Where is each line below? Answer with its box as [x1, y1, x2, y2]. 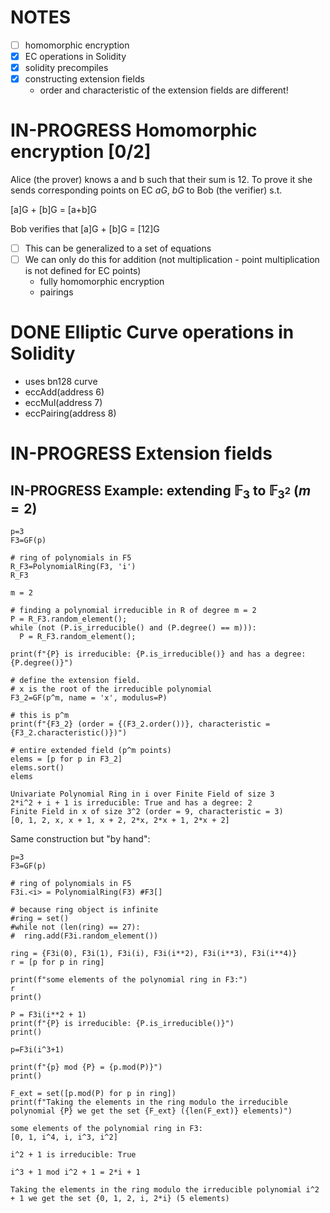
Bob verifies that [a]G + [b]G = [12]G [10, 223, 160, 235]
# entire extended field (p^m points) [10, 746, 172, 756]
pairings [39, 286, 74, 298]
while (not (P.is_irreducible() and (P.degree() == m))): [10, 623, 257, 633]
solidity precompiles [24, 62, 109, 74]
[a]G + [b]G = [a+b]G [10, 204, 98, 216]
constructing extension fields [24, 73, 145, 85]
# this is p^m [10, 711, 70, 721]
